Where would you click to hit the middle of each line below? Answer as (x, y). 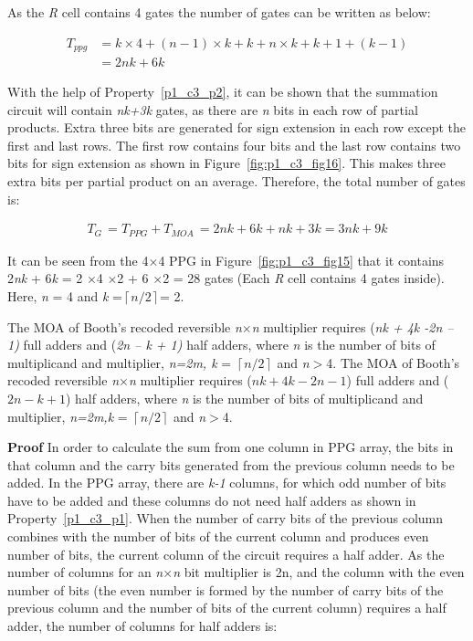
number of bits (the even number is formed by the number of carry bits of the (226, 589)
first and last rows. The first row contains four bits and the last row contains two (234, 145)
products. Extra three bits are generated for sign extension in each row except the (237, 127)
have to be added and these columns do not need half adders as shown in (212, 500)
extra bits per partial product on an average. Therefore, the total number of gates (236, 181)
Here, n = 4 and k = (65, 295)
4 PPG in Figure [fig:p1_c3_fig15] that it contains (301, 260)
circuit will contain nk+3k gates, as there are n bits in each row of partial (213, 109)
